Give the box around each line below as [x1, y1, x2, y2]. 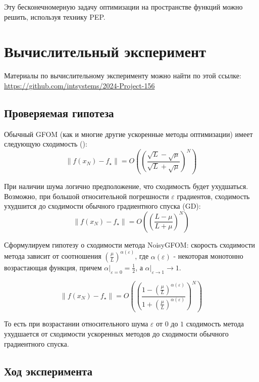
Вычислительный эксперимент [4, 41, 206, 62]
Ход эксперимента [4, 363, 93, 378]
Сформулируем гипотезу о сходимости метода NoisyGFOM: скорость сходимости [4, 239, 255, 250]
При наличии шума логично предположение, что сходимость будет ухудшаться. [4, 180, 248, 191]
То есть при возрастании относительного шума [4, 318, 148, 329]
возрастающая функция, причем [4, 262, 102, 272]
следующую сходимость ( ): [4, 138, 87, 149]
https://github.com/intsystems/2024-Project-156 [4, 80, 155, 90]
